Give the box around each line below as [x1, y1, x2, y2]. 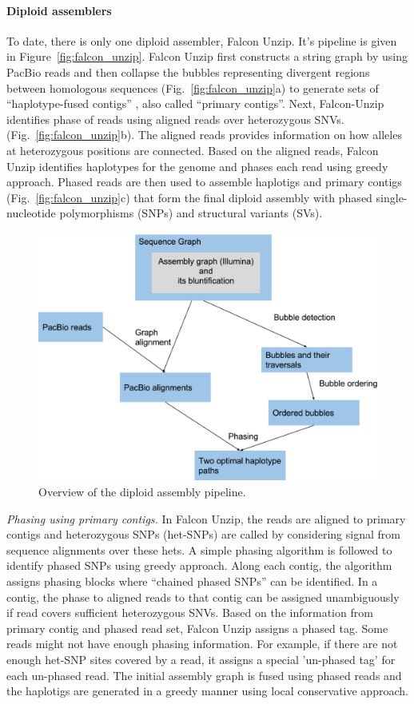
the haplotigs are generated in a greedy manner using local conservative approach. [6, 682, 408, 699]
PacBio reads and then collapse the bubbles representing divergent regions [6, 63, 370, 80]
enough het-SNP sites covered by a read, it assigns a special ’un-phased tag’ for [6, 651, 396, 667]
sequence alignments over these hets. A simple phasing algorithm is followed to [6, 541, 392, 558]
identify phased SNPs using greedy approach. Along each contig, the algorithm [6, 557, 392, 574]
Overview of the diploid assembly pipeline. [38, 483, 246, 500]
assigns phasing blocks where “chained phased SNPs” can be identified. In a [6, 573, 378, 590]
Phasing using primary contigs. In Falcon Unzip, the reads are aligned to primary [6, 510, 406, 527]
